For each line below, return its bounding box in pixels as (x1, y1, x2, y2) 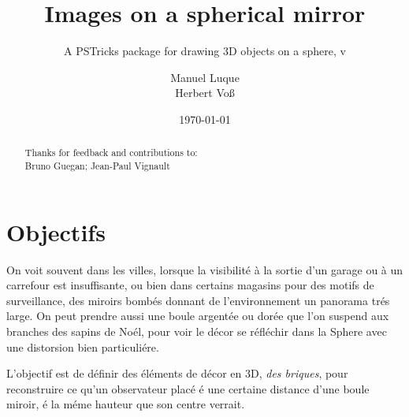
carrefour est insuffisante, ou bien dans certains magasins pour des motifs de (6, 277, 374, 293)
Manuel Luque (170, 69, 240, 85)
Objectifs (6, 215, 106, 248)
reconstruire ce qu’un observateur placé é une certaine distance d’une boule (6, 380, 370, 397)
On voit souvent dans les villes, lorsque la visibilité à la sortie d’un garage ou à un (6, 261, 403, 277)
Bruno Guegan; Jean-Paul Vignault (24, 158, 170, 172)
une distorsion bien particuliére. (6, 338, 159, 355)
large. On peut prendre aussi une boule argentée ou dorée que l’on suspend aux (6, 307, 389, 324)
